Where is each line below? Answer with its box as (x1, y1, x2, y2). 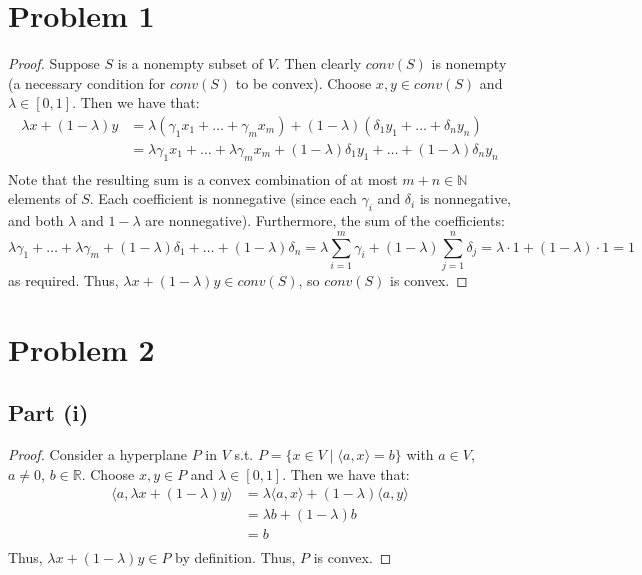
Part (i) (8, 397, 89, 428)
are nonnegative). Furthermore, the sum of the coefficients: (145, 210, 505, 231)
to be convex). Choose (235, 72, 372, 93)
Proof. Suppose (8, 53, 100, 74)
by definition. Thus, (175, 547, 296, 568)
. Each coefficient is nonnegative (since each (89, 188, 357, 209)
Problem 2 (8, 328, 155, 369)
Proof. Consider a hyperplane (8, 444, 188, 465)
